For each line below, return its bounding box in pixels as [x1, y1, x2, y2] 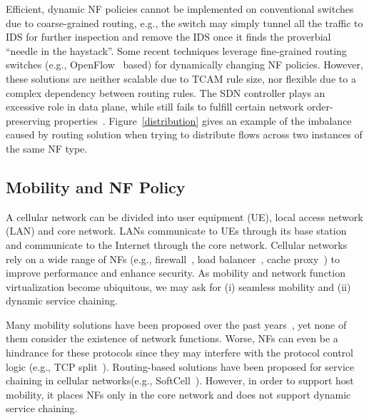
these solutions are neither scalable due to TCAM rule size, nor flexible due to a [6, 71, 356, 86]
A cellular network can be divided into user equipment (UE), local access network [6, 209, 363, 224]
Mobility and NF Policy [6, 175, 186, 198]
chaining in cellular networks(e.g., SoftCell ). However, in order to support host [6, 373, 354, 388]
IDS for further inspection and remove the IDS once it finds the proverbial [6, 29, 331, 44]
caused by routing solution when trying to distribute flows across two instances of [6, 127, 363, 142]
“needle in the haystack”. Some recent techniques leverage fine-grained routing [6, 43, 347, 58]
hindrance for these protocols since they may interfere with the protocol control [6, 345, 354, 360]
